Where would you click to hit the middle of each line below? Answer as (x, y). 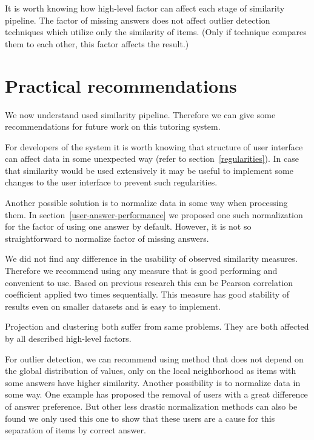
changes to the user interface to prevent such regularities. (111, 182)
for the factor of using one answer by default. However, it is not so (128, 226)
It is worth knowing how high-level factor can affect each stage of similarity (145, 8)
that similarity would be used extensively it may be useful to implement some (149, 170)
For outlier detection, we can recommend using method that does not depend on (154, 358)
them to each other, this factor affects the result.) (97, 43)
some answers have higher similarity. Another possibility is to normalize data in (153, 382)
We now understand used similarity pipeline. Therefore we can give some (140, 114)
